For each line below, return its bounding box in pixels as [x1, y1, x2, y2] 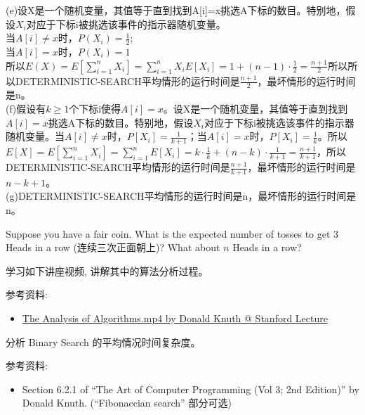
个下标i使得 [69, 101, 121, 116]
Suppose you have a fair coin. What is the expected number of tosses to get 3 [6, 226, 339, 241]
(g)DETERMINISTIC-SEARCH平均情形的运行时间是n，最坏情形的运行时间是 [6, 189, 357, 203]
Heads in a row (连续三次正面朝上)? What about [6, 240, 220, 255]
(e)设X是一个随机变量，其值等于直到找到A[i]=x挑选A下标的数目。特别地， [6, 3, 346, 17]
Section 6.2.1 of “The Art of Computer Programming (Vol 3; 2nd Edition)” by [22, 381, 359, 396]
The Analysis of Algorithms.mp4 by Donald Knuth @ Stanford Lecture [22, 311, 328, 326]
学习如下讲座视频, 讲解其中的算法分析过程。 [6, 263, 208, 278]
